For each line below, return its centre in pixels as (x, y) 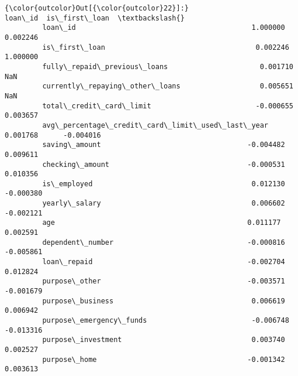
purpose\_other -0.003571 (164, 281)
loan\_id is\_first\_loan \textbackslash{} (95, 18)
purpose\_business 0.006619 (164, 301)
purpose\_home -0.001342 (164, 359)
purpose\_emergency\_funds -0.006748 (166, 320)
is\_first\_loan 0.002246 (166, 47)
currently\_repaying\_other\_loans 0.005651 (168, 86)
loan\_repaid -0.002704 (164, 262)
